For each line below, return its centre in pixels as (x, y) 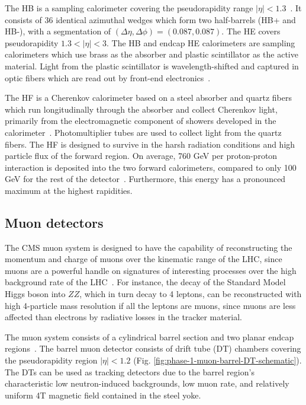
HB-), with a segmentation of (58, 31)
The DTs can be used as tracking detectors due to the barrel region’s (130, 371)
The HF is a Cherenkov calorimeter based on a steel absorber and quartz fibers (148, 98)
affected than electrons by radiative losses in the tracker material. (124, 317)
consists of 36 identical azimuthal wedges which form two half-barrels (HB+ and (150, 19)
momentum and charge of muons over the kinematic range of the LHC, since (144, 259)
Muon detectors (54, 222)
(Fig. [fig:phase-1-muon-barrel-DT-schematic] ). (218, 360)
